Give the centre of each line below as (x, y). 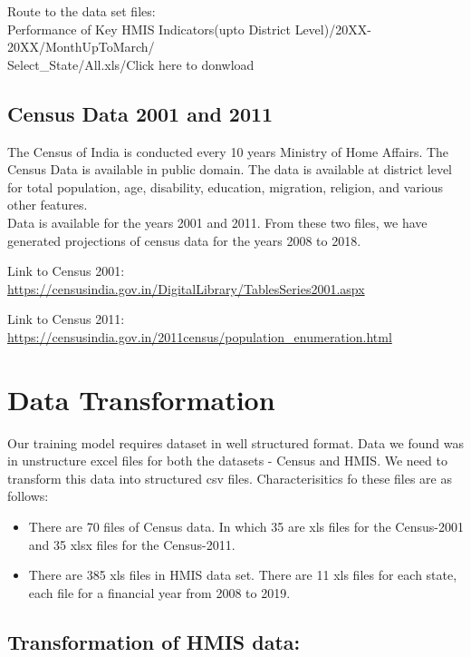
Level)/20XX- (333, 29)
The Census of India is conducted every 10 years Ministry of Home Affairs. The (228, 151)
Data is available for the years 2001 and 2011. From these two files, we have (217, 222)
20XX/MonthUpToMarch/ (81, 47)
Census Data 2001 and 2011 (140, 113)
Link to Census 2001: (66, 271)
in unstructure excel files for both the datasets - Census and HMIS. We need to (227, 461)
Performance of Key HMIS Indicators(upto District (149, 29)
